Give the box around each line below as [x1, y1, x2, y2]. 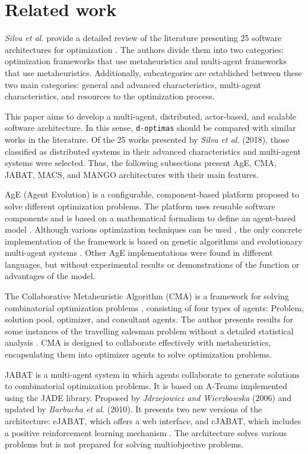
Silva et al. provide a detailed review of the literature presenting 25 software [5, 32, 282, 44]
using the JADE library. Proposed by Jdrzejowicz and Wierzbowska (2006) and [5, 391, 292, 403]
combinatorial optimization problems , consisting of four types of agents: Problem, [5, 301, 304, 314]
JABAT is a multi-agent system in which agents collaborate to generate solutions [5, 368, 300, 380]
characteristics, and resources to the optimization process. [5, 90, 215, 102]
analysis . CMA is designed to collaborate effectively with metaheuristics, [5, 336, 271, 349]
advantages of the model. [5, 270, 96, 282]
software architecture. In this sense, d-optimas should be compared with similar [5, 121, 296, 134]
